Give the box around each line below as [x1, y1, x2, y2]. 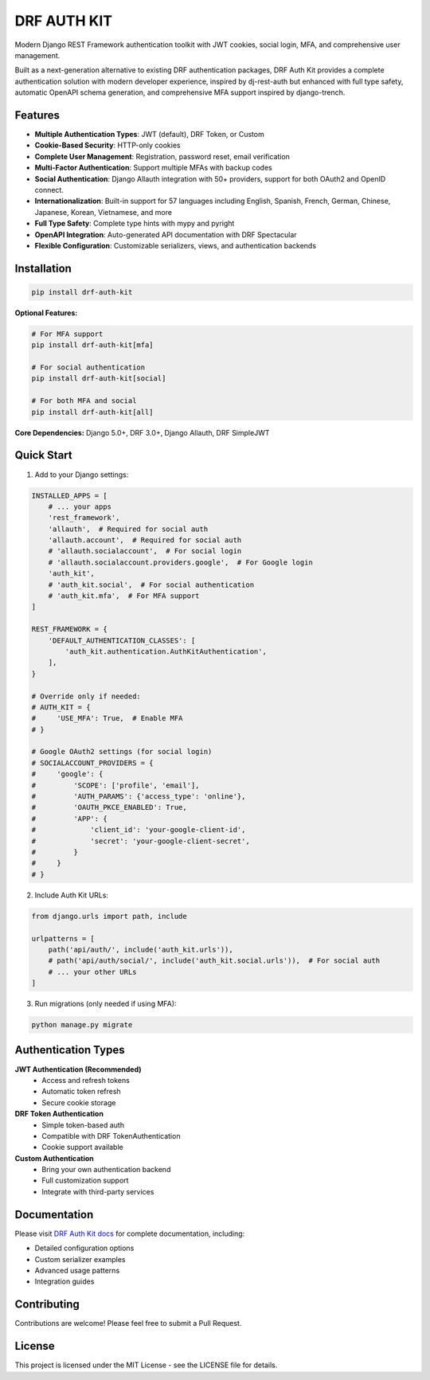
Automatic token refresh [41, 1087, 121, 1097]
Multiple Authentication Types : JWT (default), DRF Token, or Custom [34, 130, 264, 139]
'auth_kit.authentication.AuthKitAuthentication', [64, 647, 267, 656]
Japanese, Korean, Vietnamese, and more [34, 207, 173, 217]
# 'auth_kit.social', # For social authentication [48, 580, 255, 589]
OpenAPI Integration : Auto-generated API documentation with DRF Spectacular [34, 229, 298, 239]
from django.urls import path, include [31, 912, 187, 921]
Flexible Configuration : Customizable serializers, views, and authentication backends [34, 240, 317, 250]
